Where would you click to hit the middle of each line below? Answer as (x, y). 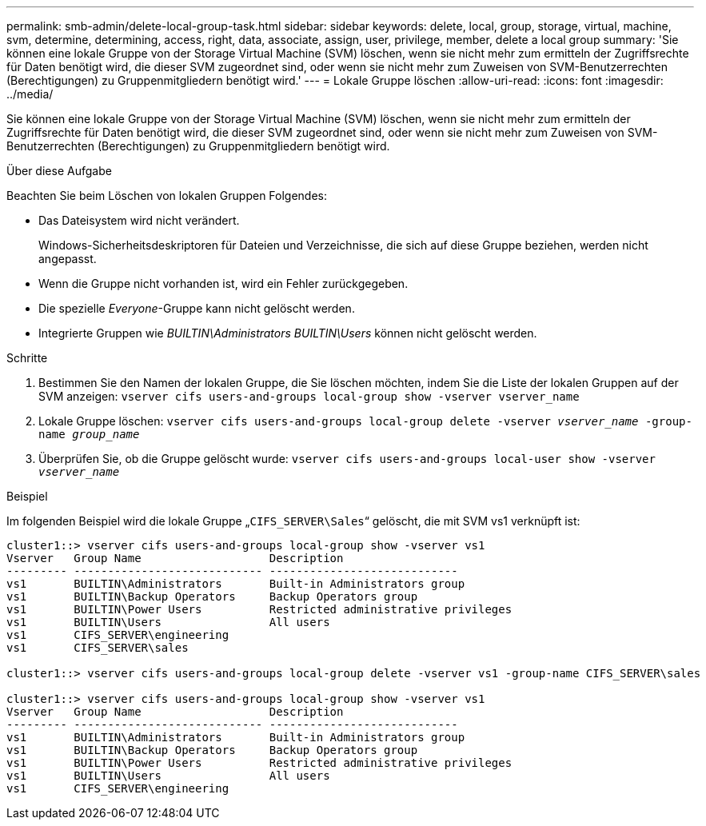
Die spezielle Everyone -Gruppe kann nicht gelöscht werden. (197, 308)
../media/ (30, 94)
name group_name (89, 434)
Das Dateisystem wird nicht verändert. (139, 220)
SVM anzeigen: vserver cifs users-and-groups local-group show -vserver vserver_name (309, 396)
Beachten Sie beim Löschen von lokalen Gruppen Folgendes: (167, 196)
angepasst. (68, 259)
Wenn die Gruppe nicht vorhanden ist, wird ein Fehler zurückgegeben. (223, 283)
